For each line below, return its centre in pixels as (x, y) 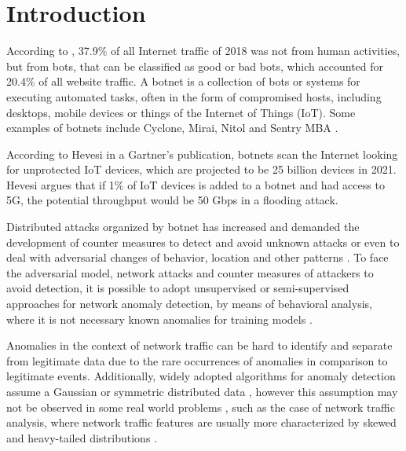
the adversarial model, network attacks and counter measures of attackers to (190, 272)
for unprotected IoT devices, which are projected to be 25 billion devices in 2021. (201, 169)
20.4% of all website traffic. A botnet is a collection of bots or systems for (183, 81)
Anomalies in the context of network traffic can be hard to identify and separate (199, 345)
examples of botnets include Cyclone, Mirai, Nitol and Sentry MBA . (172, 128)
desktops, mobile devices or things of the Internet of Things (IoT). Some (181, 112)
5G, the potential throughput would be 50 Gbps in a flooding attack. (172, 200)
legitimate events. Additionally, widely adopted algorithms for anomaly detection (201, 376)
